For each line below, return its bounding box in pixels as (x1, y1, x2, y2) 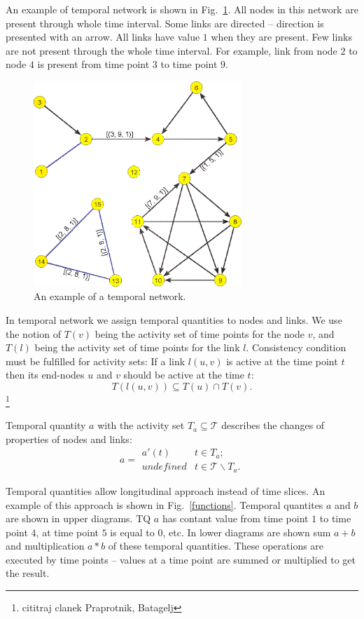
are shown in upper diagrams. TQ (6, 511, 151, 526)
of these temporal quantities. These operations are (108, 538, 324, 553)
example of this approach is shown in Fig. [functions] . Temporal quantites (6, 497, 323, 512)
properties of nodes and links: (6, 431, 132, 446)
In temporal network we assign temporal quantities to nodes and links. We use (6, 313, 342, 327)
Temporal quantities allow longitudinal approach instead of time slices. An (6, 483, 325, 498)
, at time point (36, 524, 99, 539)
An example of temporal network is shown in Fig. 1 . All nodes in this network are (6, 2, 358, 16)
